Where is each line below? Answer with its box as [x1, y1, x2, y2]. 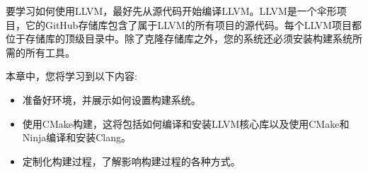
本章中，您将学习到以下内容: [6, 68, 137, 83]
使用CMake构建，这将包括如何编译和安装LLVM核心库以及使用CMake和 [22, 116, 350, 131]
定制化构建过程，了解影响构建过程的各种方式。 [22, 153, 241, 168]
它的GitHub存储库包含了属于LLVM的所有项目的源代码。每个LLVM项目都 [25, 17, 362, 32]
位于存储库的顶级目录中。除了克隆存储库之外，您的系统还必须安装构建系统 [6, 31, 352, 46]
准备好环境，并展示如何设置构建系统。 [22, 92, 201, 107]
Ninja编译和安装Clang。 [22, 130, 132, 145]
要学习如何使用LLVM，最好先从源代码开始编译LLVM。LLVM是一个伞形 [6, 4, 337, 18]
